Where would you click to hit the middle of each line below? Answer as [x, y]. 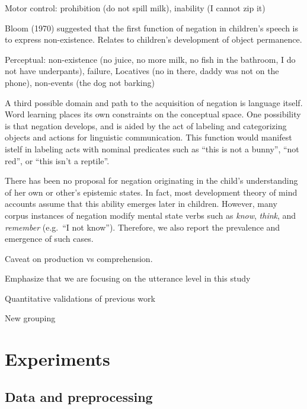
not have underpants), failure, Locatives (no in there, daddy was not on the [142, 71]
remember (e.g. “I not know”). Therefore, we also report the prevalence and [143, 227]
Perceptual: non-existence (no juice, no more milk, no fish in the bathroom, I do [150, 59]
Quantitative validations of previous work [80, 298]
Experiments [57, 359]
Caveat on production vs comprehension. [79, 258]
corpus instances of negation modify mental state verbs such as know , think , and [151, 215]
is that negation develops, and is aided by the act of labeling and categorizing [146, 125]
